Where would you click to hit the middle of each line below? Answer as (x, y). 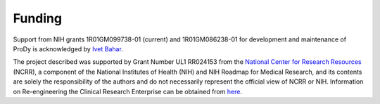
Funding (38, 18)
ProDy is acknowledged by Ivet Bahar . (68, 48)
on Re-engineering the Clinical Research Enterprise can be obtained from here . (128, 91)
